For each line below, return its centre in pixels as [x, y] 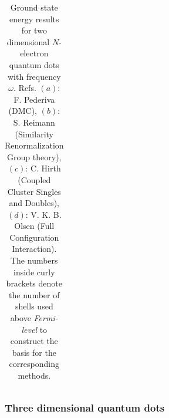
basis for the [34, 352]
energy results [34, 18]
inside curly [34, 272]
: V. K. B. [43, 214]
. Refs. [25, 88]
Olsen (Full [34, 226]
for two [34, 30]
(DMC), [23, 111]
